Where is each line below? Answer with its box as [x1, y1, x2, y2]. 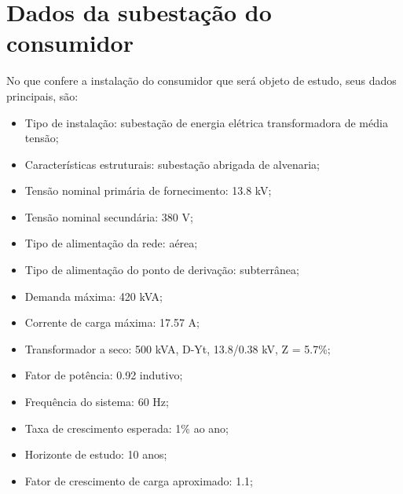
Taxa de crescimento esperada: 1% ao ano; [24, 419, 229, 436]
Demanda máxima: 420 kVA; [24, 287, 163, 304]
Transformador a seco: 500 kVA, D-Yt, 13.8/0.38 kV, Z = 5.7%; [24, 340, 331, 357]
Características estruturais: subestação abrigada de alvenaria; [24, 156, 320, 172]
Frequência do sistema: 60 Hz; [24, 393, 169, 410]
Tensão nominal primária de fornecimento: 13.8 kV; [24, 182, 272, 199]
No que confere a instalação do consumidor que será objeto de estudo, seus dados [6, 72, 397, 89]
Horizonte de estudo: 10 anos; [24, 446, 167, 463]
